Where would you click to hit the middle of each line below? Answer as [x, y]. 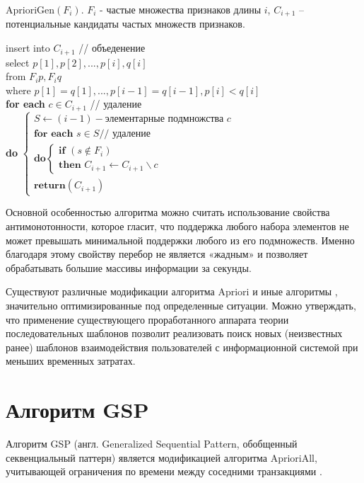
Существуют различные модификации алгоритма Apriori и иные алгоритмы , [172, 291]
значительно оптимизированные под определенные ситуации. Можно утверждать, [181, 305]
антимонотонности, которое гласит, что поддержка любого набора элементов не [177, 226]
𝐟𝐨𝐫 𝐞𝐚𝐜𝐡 [53, 134]
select [18, 62]
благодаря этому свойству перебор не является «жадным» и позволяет [157, 254]
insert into [28, 48]
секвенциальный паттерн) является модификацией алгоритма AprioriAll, [162, 457]
